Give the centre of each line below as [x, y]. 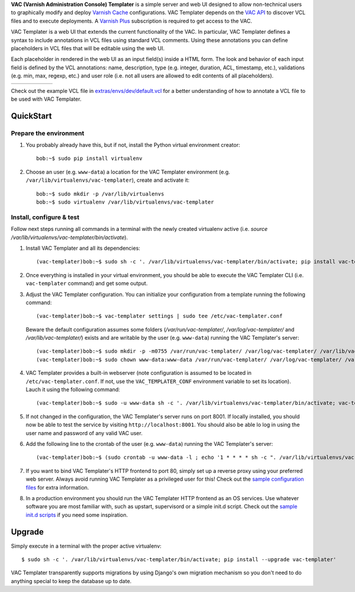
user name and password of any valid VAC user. [84, 433]
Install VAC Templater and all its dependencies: [83, 248]
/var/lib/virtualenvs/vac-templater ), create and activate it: [108, 180]
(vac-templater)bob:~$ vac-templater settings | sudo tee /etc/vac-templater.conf [159, 316]
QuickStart [32, 116]
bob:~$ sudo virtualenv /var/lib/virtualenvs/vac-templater [125, 202]
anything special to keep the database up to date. [71, 581]
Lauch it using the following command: [73, 390]
